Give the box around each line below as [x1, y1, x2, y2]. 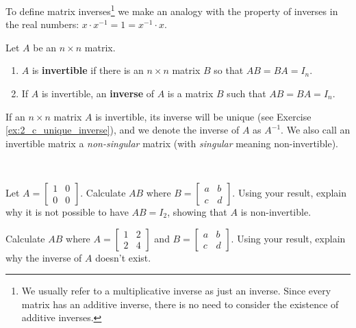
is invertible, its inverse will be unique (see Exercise [95, 109, 311, 123]
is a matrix [167, 86, 214, 101]
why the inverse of [5, 250, 82, 264]
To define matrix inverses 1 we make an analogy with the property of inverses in [5, 2, 338, 18]
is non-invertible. [240, 205, 311, 218]
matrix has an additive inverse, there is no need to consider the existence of [21, 297, 339, 311]
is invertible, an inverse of [41, 86, 154, 101]
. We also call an [281, 123, 351, 137]
